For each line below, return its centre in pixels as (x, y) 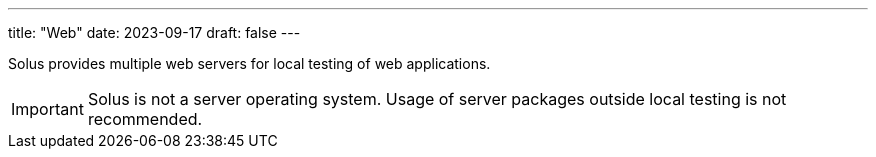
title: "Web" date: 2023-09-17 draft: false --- (154, 32)
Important (47, 109)
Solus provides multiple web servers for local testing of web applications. (249, 63)
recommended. (145, 119)
